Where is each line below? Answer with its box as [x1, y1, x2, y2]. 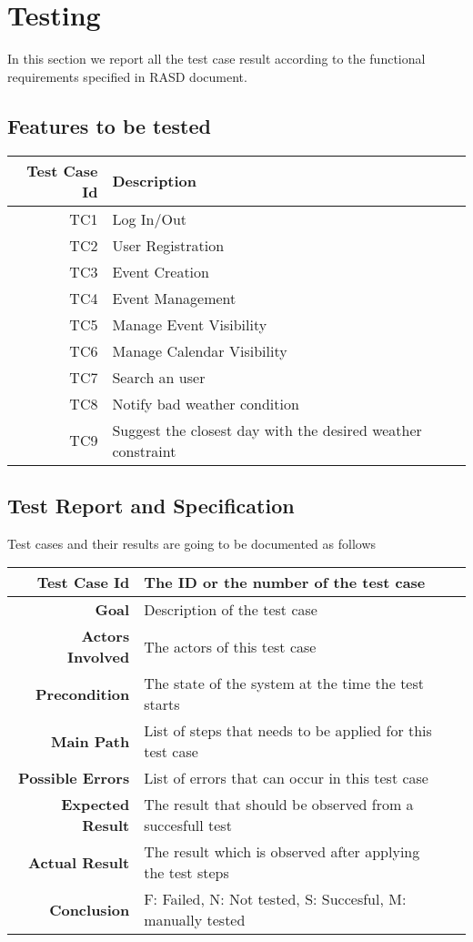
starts [144, 694, 180, 715]
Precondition [35, 683, 130, 704]
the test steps [144, 862, 229, 884]
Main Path [50, 730, 130, 752]
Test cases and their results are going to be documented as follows [7, 533, 377, 552]
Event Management [112, 287, 236, 309]
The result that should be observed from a [144, 794, 414, 815]
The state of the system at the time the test [144, 673, 424, 694]
